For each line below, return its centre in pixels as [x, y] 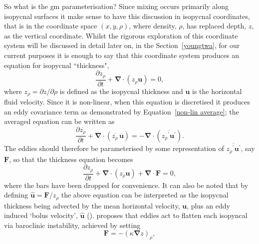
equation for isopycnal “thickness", [57, 65]
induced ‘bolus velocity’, [41, 215]
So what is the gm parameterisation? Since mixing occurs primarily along [116, 6]
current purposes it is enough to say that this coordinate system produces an [122, 55]
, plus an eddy [208, 205]
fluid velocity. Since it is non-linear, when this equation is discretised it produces [127, 102]
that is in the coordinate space [51, 26]
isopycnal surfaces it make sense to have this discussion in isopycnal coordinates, [127, 16]
